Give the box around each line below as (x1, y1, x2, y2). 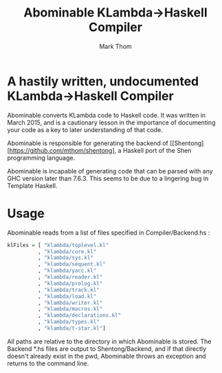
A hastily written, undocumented (7, 74, 199, 89)
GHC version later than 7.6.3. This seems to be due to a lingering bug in (7, 174, 209, 182)
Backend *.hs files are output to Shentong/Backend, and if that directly (7, 344, 207, 352)
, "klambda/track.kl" (37, 286, 100, 293)
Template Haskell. (7, 181, 58, 190)
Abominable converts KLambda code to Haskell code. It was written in (7, 111, 206, 119)
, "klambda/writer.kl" (37, 299, 103, 306)
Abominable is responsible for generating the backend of (7, 139, 168, 147)
